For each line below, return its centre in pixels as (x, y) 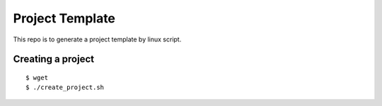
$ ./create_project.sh (65, 87)
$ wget (37, 78)
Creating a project (54, 59)
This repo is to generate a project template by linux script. (97, 39)
